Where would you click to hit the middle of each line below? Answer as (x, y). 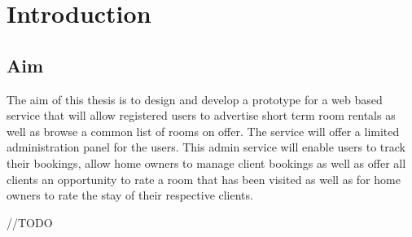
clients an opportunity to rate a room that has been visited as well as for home (204, 179)
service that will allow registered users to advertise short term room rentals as (201, 115)
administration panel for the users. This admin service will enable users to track (206, 147)
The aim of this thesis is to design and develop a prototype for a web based (195, 99)
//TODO (30, 222)
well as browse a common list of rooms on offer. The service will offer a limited (203, 131)
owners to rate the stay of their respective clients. (130, 195)
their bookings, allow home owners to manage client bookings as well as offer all (206, 162)
